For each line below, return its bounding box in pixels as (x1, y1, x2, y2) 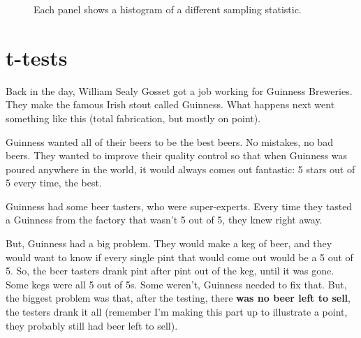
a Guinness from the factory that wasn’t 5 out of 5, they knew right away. (6, 212, 323, 227)
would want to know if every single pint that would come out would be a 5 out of (6, 249, 353, 264)
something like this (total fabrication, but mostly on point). (6, 110, 261, 125)
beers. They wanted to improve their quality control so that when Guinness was (6, 148, 348, 163)
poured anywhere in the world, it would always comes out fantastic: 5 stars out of (6, 161, 355, 176)
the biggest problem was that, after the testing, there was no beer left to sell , (6, 291, 351, 305)
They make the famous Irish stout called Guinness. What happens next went (6, 97, 335, 112)
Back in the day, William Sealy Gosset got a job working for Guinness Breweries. (6, 83, 353, 98)
